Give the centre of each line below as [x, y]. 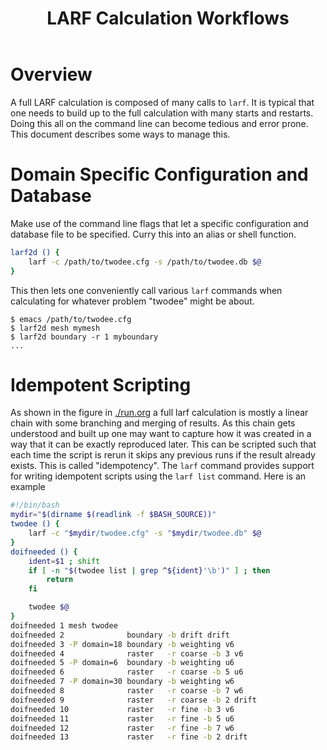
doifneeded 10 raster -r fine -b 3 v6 [122, 709]
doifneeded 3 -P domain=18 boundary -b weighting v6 [122, 644]
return [60, 580]
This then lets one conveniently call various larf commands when [146, 290]
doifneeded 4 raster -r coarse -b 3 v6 [127, 653]
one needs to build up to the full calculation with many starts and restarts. [162, 113]
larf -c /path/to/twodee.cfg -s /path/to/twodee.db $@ [145, 262]
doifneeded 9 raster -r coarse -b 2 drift [133, 700]
